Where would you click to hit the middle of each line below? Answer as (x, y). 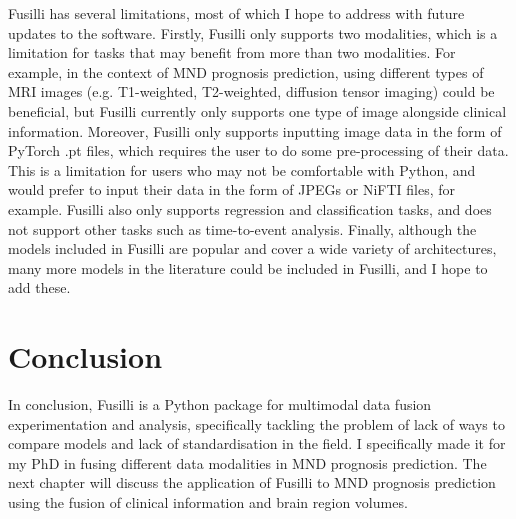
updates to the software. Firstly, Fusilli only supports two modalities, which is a (253, 32)
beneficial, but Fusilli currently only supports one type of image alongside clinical (257, 110)
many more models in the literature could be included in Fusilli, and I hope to (248, 267)
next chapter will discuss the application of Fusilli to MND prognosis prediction (252, 482)
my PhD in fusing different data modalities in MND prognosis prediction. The (247, 462)
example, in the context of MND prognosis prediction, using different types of (246, 71)
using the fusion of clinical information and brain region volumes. (208, 502)
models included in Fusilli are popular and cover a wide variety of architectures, (252, 248)
